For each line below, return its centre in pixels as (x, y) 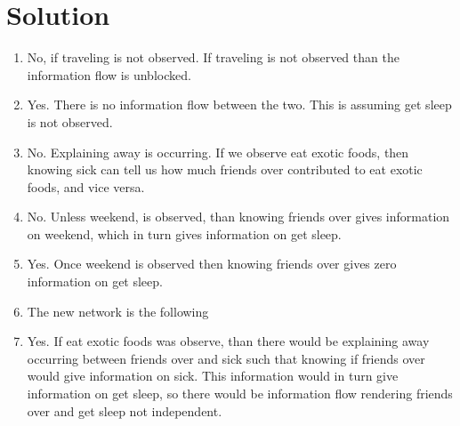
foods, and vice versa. (86, 186)
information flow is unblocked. (109, 74)
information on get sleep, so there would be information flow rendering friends (240, 394)
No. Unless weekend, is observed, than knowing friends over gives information (238, 217)
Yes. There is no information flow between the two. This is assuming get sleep (239, 104)
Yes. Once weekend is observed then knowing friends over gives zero (212, 264)
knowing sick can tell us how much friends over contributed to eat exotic (225, 169)
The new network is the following (118, 311)
